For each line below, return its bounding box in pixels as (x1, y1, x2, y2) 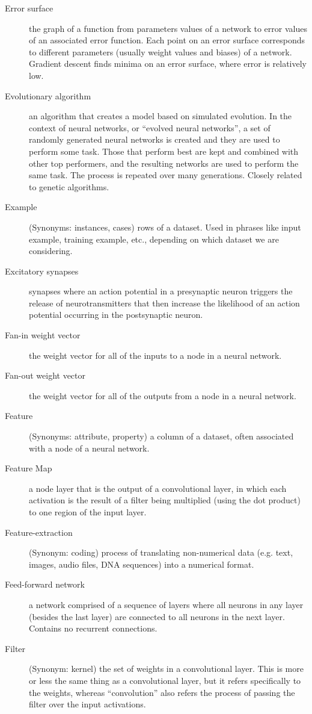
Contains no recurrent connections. (29, 622, 158, 635)
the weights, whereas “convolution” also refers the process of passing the (29, 686, 295, 698)
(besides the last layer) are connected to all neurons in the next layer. (29, 610, 285, 622)
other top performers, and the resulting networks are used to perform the (29, 157, 299, 169)
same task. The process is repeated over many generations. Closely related (29, 169, 302, 181)
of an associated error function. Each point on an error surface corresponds (29, 34, 305, 46)
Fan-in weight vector (5, 329, 81, 341)
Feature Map (5, 462, 52, 474)
